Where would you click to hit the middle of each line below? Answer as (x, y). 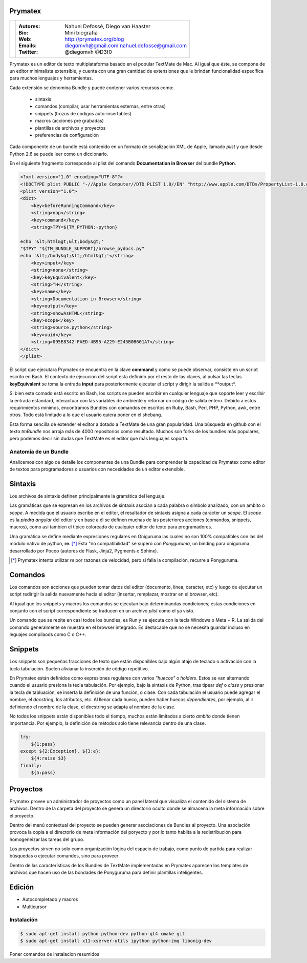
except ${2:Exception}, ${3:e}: (61, 751)
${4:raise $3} (49, 758)
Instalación (24, 920)
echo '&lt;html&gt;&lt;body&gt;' (62, 241)
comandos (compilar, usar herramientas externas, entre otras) (101, 106)
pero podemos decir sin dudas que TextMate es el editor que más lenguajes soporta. (99, 439)
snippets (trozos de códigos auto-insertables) (83, 113)
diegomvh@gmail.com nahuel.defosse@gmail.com (126, 45)
